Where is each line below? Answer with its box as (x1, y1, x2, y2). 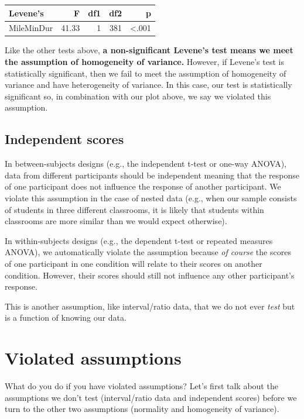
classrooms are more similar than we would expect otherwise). (5, 215, 227, 227)
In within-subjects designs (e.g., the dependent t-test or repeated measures (5, 234, 273, 246)
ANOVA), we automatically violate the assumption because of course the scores (5, 246, 291, 258)
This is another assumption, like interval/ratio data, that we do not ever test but (5, 300, 295, 312)
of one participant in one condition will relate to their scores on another (5, 257, 262, 269)
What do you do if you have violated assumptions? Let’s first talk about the (5, 380, 278, 392)
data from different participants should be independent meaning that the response (5, 169, 299, 181)
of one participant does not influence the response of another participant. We (5, 180, 281, 193)
